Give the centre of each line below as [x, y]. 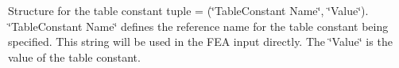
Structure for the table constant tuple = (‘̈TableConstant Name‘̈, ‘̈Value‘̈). [188, 10]
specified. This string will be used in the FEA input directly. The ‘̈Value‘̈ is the [200, 42]
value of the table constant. [74, 57]
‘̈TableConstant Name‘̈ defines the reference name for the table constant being [198, 26]
